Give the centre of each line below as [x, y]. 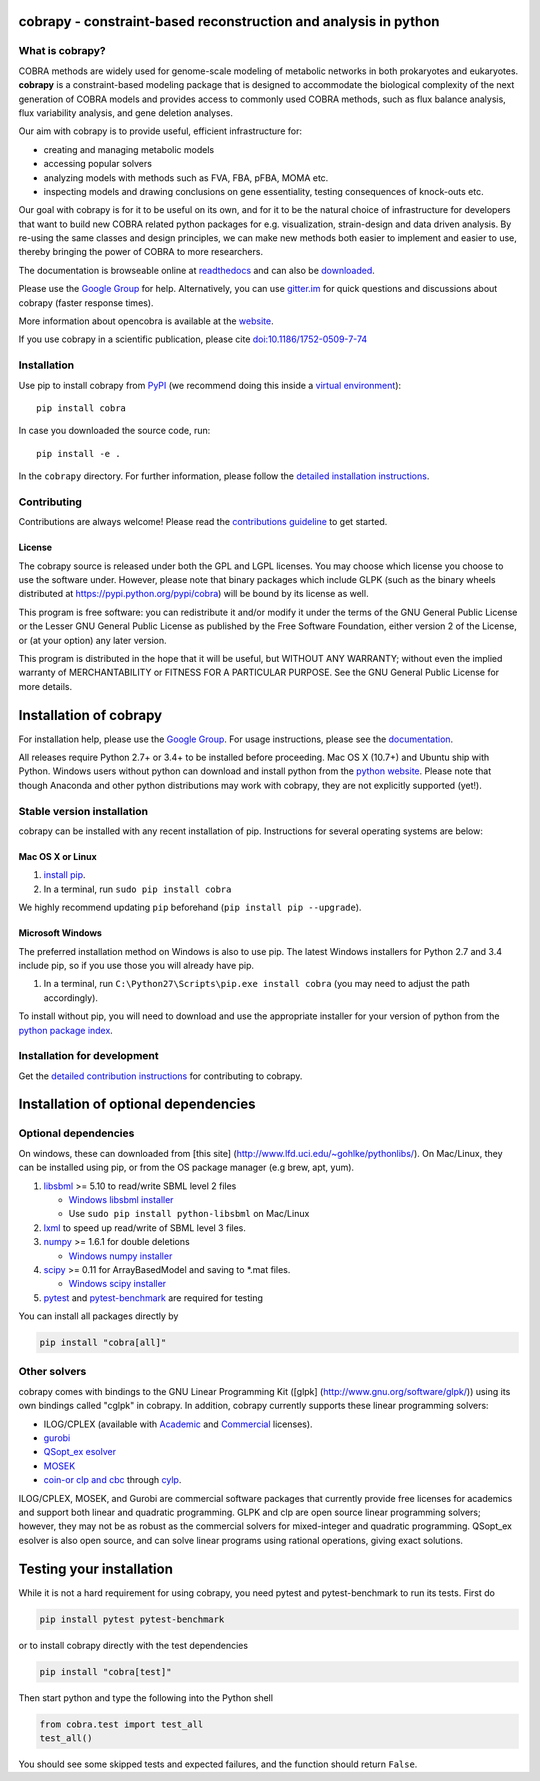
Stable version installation [83, 811]
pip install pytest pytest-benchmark [132, 1619]
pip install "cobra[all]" [103, 1343]
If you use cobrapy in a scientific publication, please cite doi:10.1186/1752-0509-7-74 [193, 339]
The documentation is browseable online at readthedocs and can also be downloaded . [196, 270]
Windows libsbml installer [121, 1199]
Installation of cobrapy [90, 715]
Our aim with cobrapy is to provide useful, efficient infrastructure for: [160, 131]
